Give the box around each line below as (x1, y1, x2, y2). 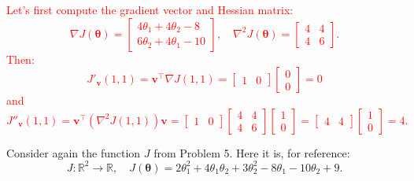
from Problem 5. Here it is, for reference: (153, 144, 350, 161)
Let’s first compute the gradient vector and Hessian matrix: (6, 2, 294, 17)
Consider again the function (6, 144, 141, 161)
